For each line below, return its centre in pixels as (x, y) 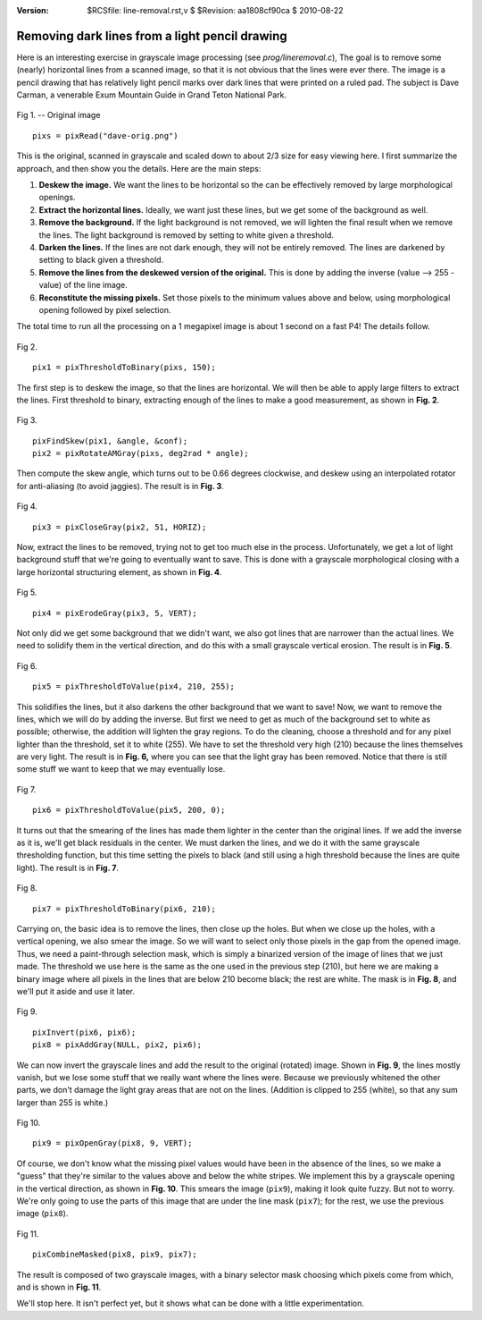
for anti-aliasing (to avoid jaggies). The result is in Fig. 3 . (120, 486)
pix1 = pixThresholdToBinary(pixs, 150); (124, 368)
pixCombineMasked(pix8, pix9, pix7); (115, 1255)
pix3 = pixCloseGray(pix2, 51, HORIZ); (120, 527)
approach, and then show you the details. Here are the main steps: (139, 168)
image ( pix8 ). (42, 1214)
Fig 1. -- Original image (58, 115)
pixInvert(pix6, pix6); (84, 1032)
